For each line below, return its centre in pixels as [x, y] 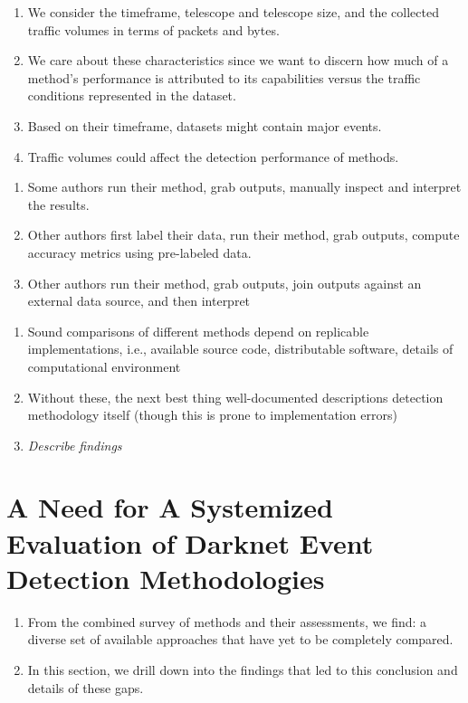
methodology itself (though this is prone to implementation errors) [212, 415]
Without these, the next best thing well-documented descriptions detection [235, 397]
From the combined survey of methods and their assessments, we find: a [227, 621]
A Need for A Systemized [170, 507]
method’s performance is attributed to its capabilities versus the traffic [224, 77]
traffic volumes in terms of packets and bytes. [153, 29]
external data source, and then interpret [139, 301]
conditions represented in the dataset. [132, 95]
